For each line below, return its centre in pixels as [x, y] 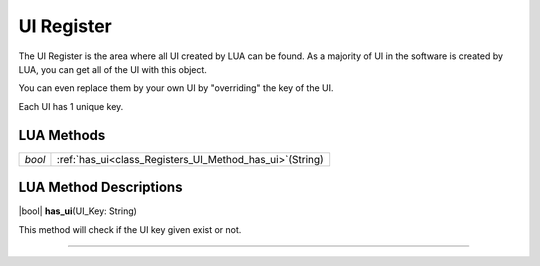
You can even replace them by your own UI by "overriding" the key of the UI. [176, 88]
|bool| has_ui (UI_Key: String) [77, 211]
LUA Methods [62, 135]
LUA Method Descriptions [100, 187]
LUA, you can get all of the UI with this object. [112, 69]
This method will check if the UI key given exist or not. [130, 229]
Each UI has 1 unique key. [71, 106]
